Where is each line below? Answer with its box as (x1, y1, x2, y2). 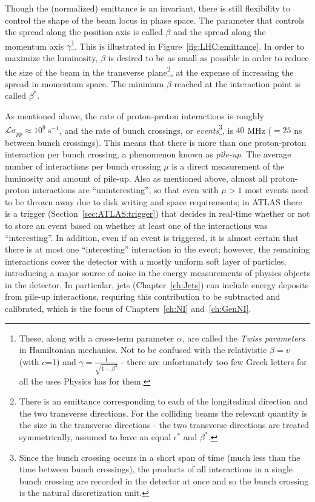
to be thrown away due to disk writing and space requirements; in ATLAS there (5, 195, 302, 208)
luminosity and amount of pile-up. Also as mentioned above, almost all (5, 171, 268, 184)
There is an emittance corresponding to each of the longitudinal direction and (19, 395, 308, 408)
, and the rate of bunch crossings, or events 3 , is (59, 122, 233, 136)
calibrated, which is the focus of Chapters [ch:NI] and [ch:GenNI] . (5, 302, 251, 315)
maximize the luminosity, (5, 51, 98, 64)
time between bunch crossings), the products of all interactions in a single (19, 463, 293, 475)
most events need (245, 183, 308, 196)
